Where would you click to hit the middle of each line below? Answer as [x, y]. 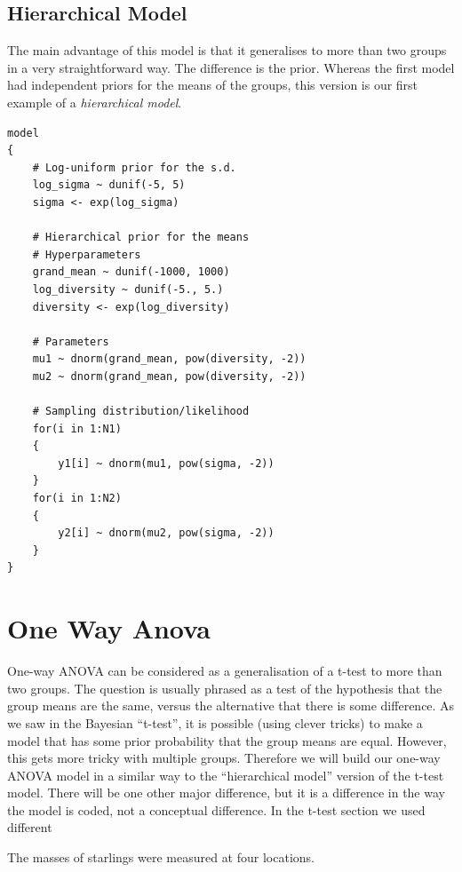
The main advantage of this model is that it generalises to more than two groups [227, 50]
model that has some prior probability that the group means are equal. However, [227, 740]
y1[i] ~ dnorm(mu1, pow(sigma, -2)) [166, 463]
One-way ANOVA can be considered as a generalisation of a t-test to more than [225, 671]
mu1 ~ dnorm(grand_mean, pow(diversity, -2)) [169, 359]
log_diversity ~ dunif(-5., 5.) [128, 289]
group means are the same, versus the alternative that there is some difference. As [231, 706]
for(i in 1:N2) [77, 499]
